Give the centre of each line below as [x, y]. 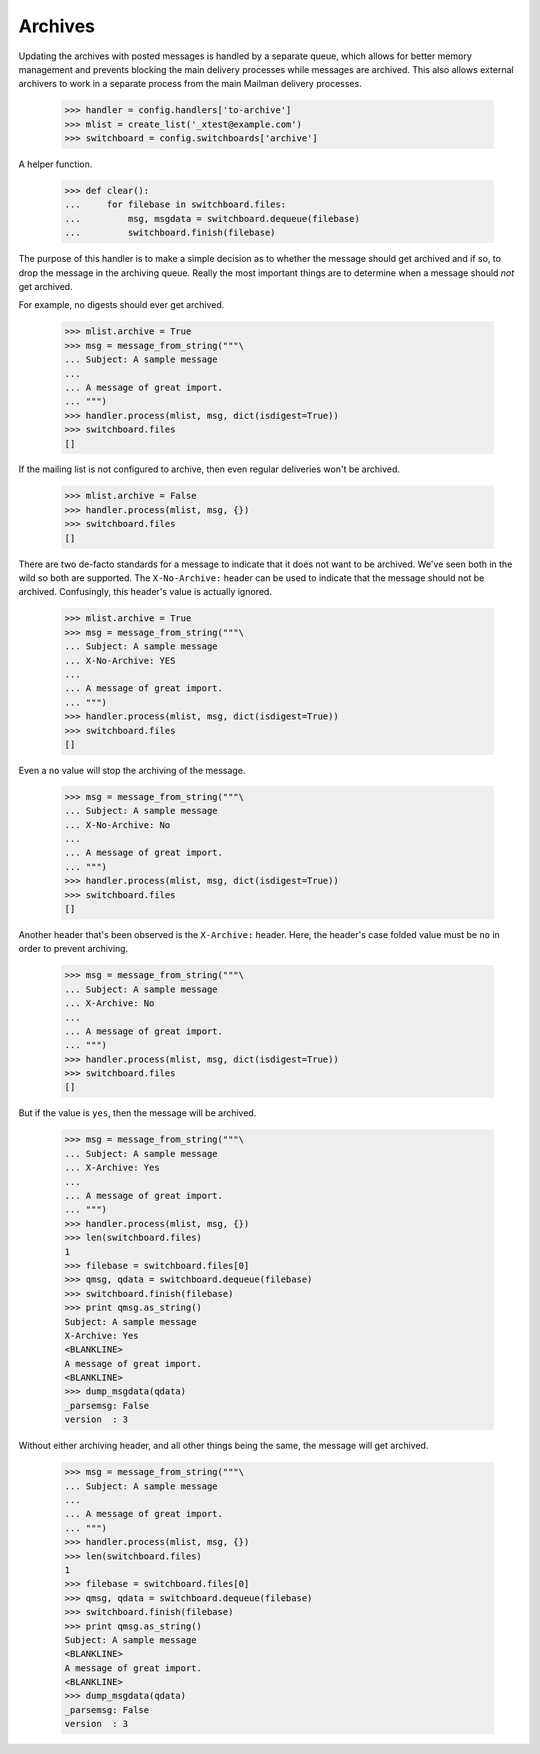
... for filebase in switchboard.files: [175, 204]
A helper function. [55, 164]
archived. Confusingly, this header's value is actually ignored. [145, 592]
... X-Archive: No [109, 1003]
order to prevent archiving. [73, 949]
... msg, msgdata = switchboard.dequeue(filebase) [212, 218]
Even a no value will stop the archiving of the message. [132, 770]
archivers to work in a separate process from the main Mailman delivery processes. [190, 84]
